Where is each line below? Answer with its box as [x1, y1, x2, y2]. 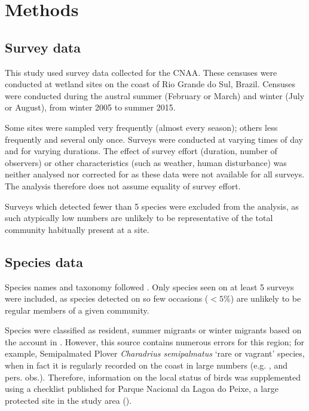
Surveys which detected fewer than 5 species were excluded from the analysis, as [5, 200, 299, 212]
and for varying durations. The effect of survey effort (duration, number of [5, 145, 277, 157]
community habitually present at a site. [5, 223, 149, 235]
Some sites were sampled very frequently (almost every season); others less [5, 121, 278, 133]
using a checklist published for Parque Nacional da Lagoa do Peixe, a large [5, 382, 279, 395]
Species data [5, 252, 83, 271]
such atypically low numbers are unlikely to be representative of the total [5, 211, 273, 224]
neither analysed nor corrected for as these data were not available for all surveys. [5, 168, 305, 180]
